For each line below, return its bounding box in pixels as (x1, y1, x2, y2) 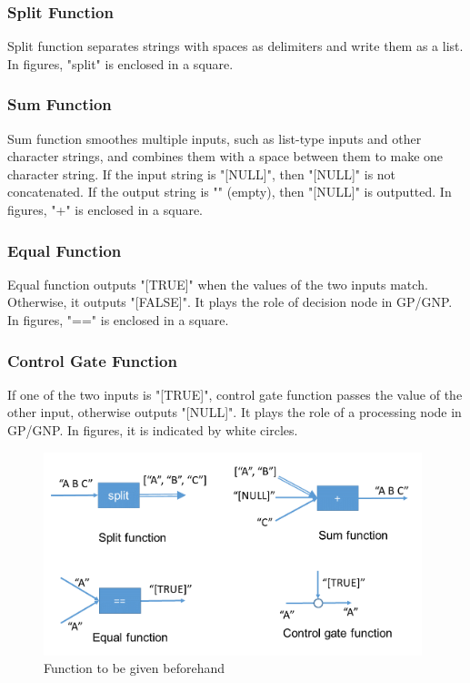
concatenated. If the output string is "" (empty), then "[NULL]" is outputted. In (7, 182, 452, 201)
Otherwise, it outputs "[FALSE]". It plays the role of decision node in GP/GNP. (7, 292, 453, 311)
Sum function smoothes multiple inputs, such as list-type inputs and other (7, 128, 422, 148)
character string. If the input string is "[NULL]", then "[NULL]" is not (7, 164, 396, 183)
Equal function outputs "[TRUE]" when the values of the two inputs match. (7, 274, 428, 293)
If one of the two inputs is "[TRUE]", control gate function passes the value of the (7, 384, 463, 403)
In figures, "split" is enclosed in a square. (7, 54, 234, 73)
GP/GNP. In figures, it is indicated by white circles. (7, 421, 298, 439)
